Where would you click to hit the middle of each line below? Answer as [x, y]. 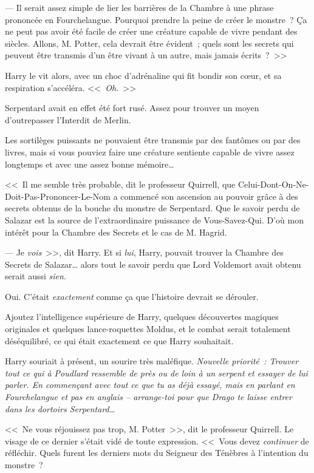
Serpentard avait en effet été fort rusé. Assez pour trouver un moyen [132, 108]
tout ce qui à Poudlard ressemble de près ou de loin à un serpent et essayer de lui [156, 373]
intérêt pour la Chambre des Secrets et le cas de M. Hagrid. [116, 232]
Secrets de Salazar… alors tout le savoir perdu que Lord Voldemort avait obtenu [153, 264]
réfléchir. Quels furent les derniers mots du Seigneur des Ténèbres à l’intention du [157, 453]
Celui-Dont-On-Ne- [273, 184]
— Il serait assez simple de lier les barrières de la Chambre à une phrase [139, 7]
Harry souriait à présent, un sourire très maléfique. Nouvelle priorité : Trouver [152, 361]
